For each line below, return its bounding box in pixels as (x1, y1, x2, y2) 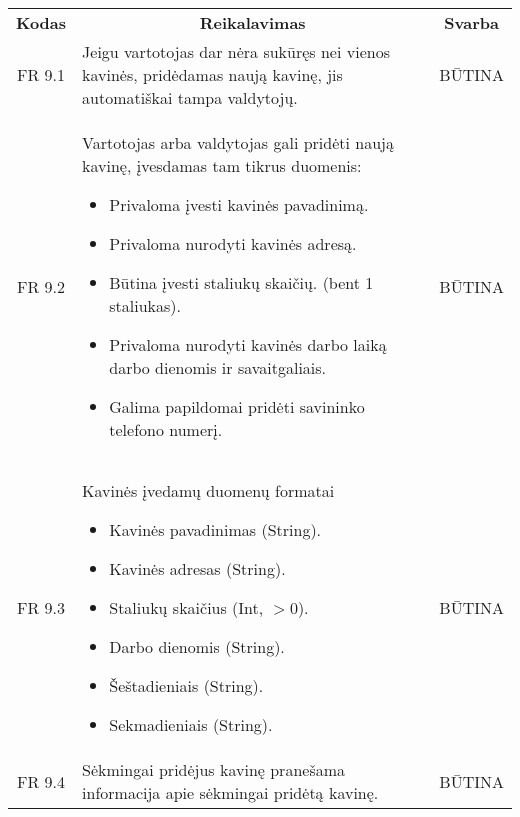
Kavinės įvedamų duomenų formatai (82, 479, 335, 502)
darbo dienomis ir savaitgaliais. (109, 356, 327, 379)
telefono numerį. (109, 418, 223, 441)
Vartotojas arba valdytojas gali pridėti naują (82, 131, 394, 154)
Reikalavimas (199, 11, 306, 34)
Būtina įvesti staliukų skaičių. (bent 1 (109, 271, 374, 294)
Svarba (444, 11, 499, 34)
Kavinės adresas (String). (109, 557, 286, 580)
